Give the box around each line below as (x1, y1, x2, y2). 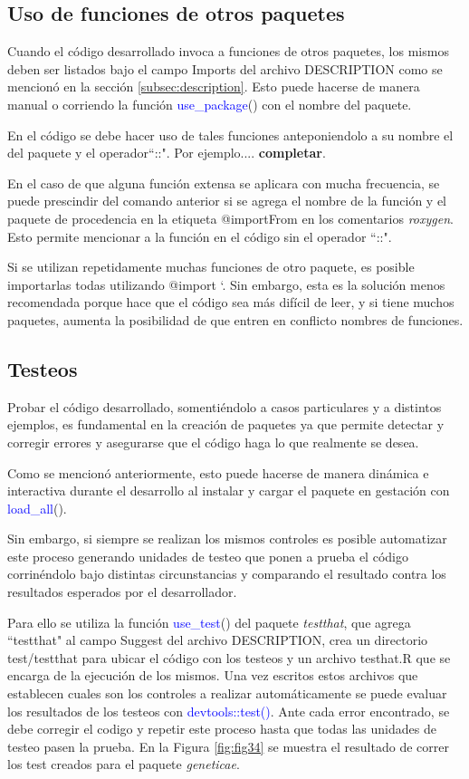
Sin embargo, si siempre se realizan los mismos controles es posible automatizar (7, 529, 447, 548)
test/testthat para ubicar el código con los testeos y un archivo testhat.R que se (7, 648, 451, 667)
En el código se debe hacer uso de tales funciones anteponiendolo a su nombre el (7, 125, 454, 144)
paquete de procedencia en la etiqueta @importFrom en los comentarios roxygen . (7, 208, 454, 227)
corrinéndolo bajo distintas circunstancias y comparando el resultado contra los (7, 564, 446, 583)
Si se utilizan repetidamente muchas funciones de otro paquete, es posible (7, 257, 415, 276)
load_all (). (7, 498, 67, 517)
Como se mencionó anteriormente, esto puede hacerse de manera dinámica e (7, 463, 429, 482)
